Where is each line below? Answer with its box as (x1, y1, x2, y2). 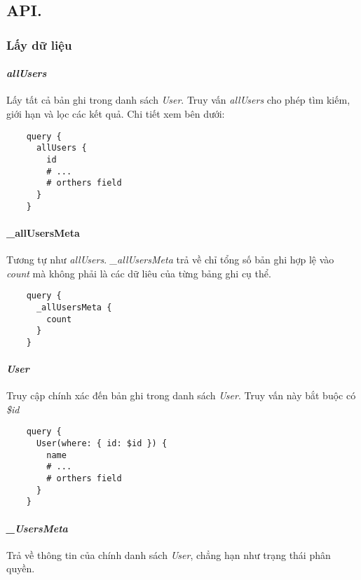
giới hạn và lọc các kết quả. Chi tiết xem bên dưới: (6, 106, 225, 121)
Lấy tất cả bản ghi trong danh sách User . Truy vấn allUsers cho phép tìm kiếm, (6, 92, 350, 107)
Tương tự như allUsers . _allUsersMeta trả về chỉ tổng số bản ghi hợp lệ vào (6, 252, 334, 266)
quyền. (6, 561, 35, 576)
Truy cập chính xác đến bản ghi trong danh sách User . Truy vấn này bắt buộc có (6, 388, 356, 403)
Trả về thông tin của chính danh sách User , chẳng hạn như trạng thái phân (6, 547, 331, 562)
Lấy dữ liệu (6, 36, 72, 53)
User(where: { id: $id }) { (36, 439, 168, 449)
